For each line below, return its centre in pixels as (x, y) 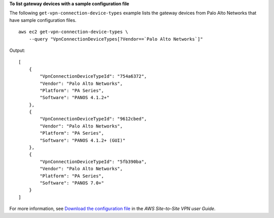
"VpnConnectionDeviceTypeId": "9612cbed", (93, 119)
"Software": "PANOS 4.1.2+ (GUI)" (83, 140)
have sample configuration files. (43, 20)
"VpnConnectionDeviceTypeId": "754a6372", (93, 76)
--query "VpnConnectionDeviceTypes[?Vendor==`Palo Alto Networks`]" (116, 39)
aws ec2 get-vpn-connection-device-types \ (73, 32)
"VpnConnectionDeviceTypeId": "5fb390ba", (93, 162)
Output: (17, 50)
